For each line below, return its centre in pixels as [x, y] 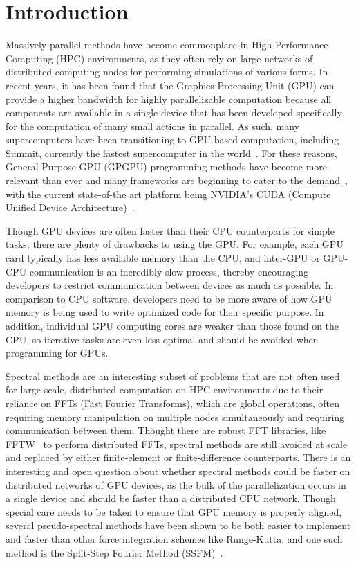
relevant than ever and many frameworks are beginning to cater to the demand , [177, 180]
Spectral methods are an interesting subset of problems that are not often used [173, 376]
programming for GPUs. [57, 353]
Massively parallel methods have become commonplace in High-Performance [167, 45]
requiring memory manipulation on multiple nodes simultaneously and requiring [175, 416]
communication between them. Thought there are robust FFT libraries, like [166, 430]
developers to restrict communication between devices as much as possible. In [170, 285]
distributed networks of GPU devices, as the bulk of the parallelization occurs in [176, 484]
